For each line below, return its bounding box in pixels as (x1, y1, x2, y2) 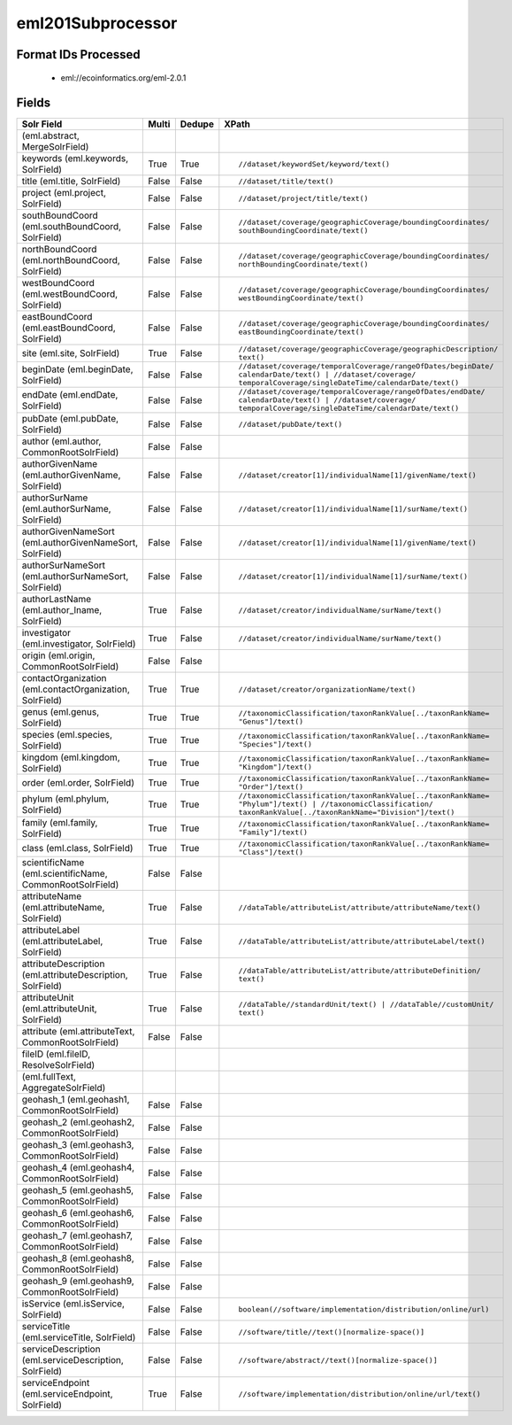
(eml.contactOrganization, (21, 683, 130, 695)
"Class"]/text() (238, 848, 304, 857)
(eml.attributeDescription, (21, 969, 128, 981)
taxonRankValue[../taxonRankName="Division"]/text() (238, 808, 455, 817)
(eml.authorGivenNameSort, (21, 537, 139, 549)
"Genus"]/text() (238, 717, 304, 726)
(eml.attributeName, (21, 902, 105, 914)
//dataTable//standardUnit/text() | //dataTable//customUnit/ (238, 1000, 494, 1010)
